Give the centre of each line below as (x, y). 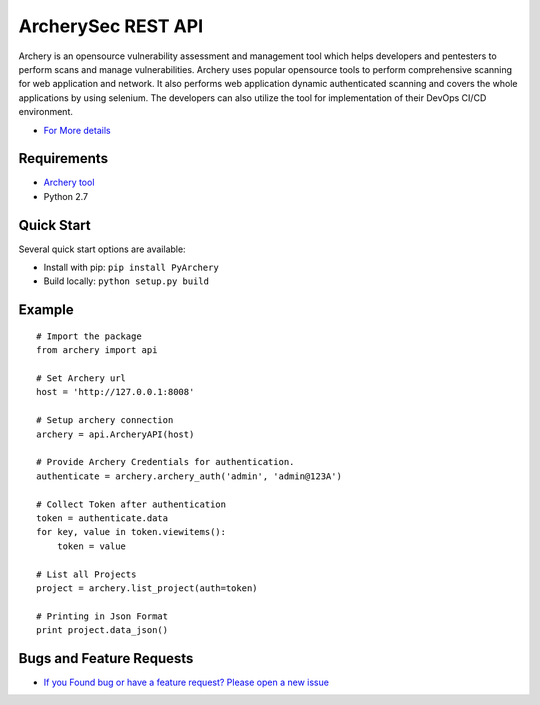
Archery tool (69, 182)
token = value (91, 546)
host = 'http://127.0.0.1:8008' (115, 392)
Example (46, 310)
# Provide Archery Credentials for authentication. (165, 462)
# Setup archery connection (105, 420)
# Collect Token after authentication (131, 504)
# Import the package (89, 336)
